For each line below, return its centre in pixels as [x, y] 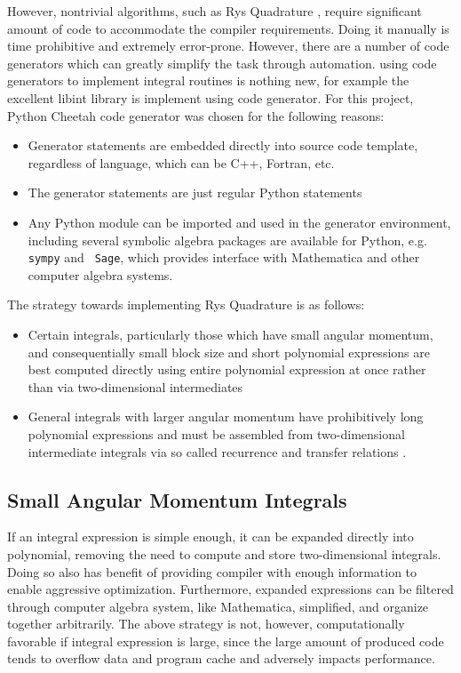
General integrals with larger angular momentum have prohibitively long [226, 417]
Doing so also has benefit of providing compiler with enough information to [212, 571]
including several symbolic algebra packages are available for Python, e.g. [227, 240]
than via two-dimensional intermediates [135, 386]
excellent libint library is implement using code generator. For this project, [211, 97]
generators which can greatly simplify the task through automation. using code [222, 63]
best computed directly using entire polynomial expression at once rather [227, 369]
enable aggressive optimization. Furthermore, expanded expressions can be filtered [230, 589]
